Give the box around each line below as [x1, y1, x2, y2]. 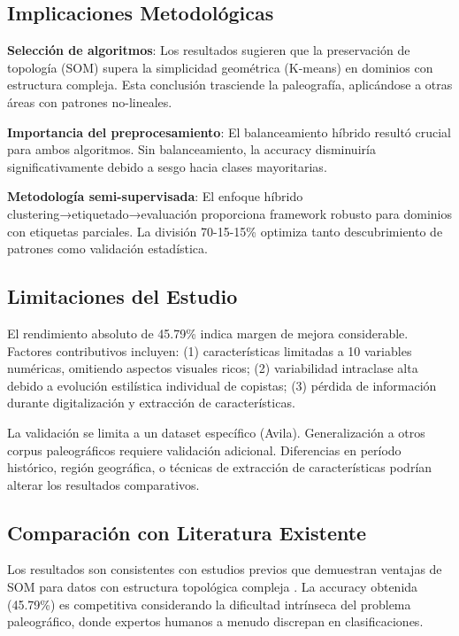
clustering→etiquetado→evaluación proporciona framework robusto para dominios [7, 204, 453, 222]
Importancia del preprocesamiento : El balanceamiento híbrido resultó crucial [7, 122, 451, 141]
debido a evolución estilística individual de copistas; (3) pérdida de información [7, 376, 437, 394]
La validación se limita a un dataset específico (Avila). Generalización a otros [7, 423, 425, 441]
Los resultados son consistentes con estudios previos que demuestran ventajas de [7, 560, 442, 578]
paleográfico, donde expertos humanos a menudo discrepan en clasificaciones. [7, 612, 424, 631]
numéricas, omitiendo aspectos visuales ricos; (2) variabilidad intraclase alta [7, 359, 418, 377]
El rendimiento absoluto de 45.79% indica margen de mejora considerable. [7, 323, 409, 342]
